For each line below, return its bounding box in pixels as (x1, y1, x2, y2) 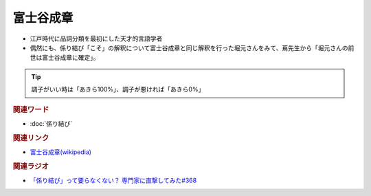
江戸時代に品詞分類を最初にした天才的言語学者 (30, 34, 163, 43)
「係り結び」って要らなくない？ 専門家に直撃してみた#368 (30, 176, 197, 184)
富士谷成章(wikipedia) (30, 148, 92, 156)
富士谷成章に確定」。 (41, 54, 100, 62)
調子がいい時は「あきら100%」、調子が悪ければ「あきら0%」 (31, 85, 205, 94)
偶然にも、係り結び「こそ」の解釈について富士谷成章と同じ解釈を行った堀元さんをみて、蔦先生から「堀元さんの (30, 43, 348, 52)
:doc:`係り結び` (30, 119, 73, 127)
